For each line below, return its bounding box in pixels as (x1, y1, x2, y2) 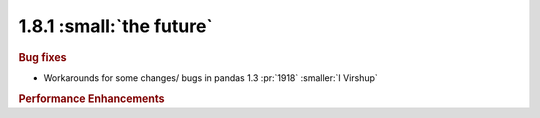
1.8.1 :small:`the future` (18, 15, 214, 37)
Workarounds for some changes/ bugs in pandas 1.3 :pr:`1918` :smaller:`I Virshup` (43, 71, 379, 84)
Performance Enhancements (18, 91, 165, 105)
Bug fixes (18, 50, 67, 64)
